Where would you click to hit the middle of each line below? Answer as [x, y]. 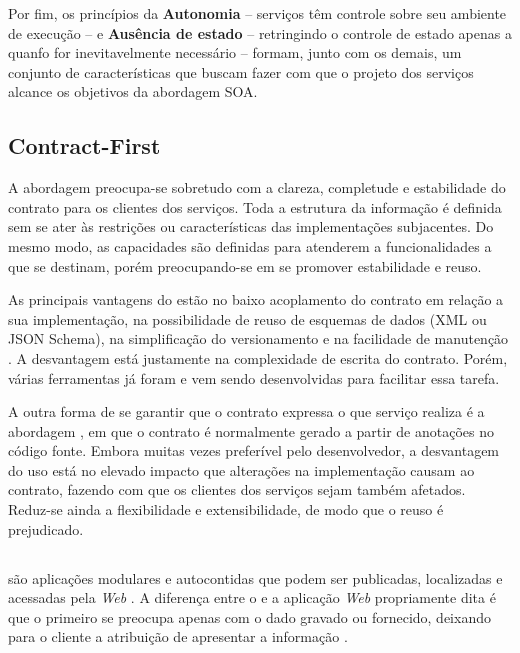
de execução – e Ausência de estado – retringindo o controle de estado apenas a [260, 32]
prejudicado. [46, 528]
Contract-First [84, 145]
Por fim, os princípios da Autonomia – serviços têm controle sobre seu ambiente [257, 13]
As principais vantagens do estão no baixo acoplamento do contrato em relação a [256, 299]
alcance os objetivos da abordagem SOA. [133, 91]
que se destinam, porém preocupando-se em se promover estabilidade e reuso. [245, 265]
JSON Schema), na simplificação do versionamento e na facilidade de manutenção [258, 338]
